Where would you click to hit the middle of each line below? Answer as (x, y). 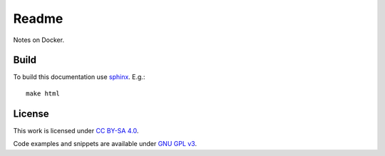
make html (43, 93)
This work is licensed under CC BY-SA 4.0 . (76, 130)
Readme (38, 19)
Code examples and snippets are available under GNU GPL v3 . (105, 144)
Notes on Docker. (38, 40)
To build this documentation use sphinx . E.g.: (79, 77)
